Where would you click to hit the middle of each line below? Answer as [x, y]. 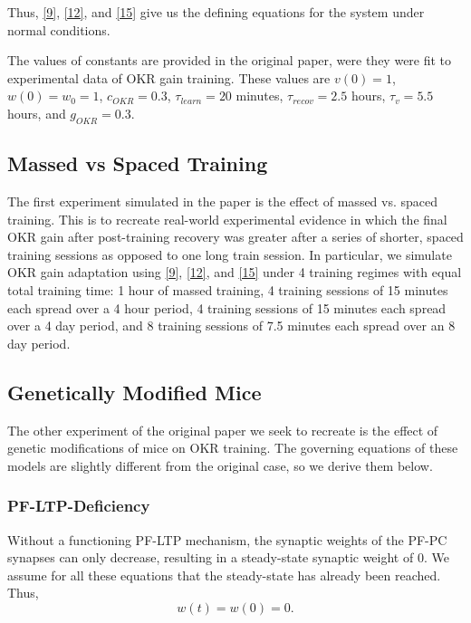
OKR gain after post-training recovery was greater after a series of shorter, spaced [235, 237]
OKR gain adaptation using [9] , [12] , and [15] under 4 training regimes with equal [235, 272]
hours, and [37, 113]
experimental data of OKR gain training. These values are [169, 77]
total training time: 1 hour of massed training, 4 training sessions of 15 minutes [228, 289]
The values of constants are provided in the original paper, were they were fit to [230, 60]
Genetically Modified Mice [135, 392]
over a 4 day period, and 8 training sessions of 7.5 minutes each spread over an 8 [231, 326]
